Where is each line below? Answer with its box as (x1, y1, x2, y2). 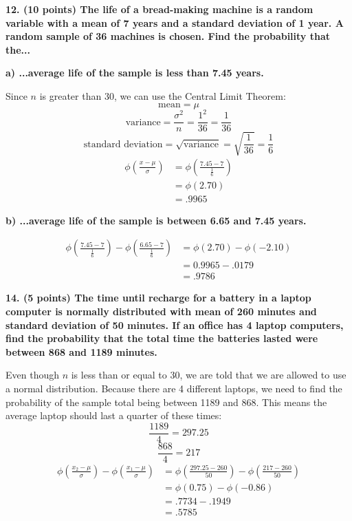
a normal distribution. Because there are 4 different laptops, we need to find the (5, 381, 342, 396)
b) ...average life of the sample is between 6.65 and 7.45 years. (5, 213, 307, 227)
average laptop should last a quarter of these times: (5, 408, 222, 423)
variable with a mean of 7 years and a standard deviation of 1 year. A (5, 15, 344, 30)
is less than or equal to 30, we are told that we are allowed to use (71, 368, 346, 382)
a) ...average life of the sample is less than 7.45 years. (5, 65, 264, 80)
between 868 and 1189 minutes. (5, 344, 157, 359)
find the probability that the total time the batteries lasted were (5, 331, 318, 345)
